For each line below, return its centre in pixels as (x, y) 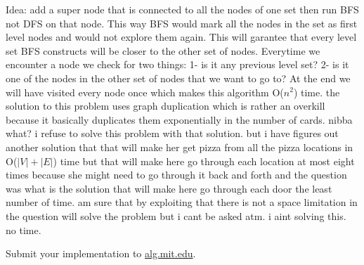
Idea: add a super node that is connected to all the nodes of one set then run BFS (182, 9)
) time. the (317, 92)
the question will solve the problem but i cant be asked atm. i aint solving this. (176, 215)
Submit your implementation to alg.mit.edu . (101, 253)
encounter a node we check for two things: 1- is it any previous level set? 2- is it (177, 64)
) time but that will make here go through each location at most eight (204, 161)
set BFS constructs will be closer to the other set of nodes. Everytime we (163, 50)
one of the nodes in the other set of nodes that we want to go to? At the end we (178, 78)
